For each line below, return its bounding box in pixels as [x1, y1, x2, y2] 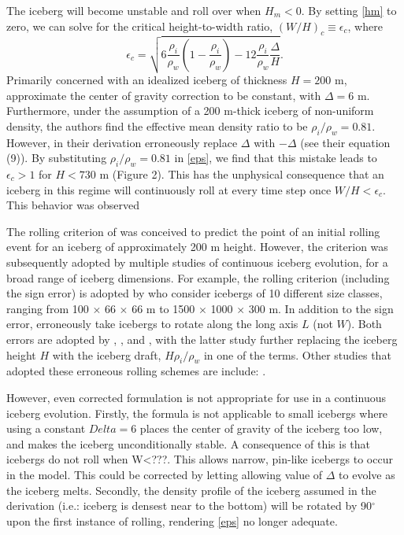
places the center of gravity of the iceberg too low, [139, 420, 383, 437]
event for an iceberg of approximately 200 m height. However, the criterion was [6, 238, 388, 255]
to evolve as [339, 466, 395, 482]
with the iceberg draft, [52, 346, 161, 363]
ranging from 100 [6, 300, 89, 316]
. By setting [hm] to [301, 2, 397, 18]
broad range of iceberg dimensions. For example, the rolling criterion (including [6, 269, 390, 286]
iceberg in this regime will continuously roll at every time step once [6, 181, 332, 197]
